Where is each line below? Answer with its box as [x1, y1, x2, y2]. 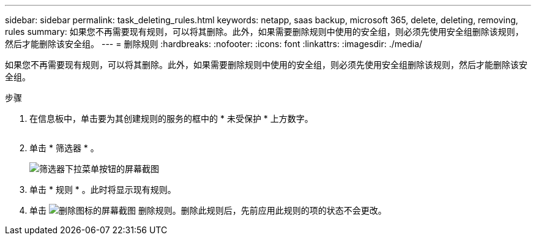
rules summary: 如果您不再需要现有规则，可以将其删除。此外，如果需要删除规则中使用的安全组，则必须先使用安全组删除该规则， [5, 26, 524, 37]
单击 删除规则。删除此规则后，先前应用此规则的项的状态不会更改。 [29, 205, 387, 216]
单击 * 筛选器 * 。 [29, 143, 99, 153]
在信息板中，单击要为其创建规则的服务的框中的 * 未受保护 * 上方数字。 [29, 113, 313, 124]
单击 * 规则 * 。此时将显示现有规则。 [29, 184, 176, 195]
